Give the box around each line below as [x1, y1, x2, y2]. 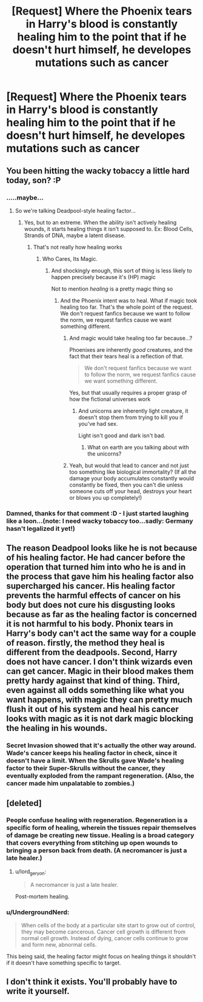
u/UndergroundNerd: [6, 908, 70, 916]
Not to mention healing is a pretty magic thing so [51, 285, 173, 292]
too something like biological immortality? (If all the [69, 468, 197, 476]
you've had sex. [78, 420, 118, 427]
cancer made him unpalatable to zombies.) [6, 779, 135, 788]
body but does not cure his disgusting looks [6, 600, 176, 610]
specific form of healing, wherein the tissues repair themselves [6, 824, 197, 832]
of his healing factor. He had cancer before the [6, 553, 186, 563]
